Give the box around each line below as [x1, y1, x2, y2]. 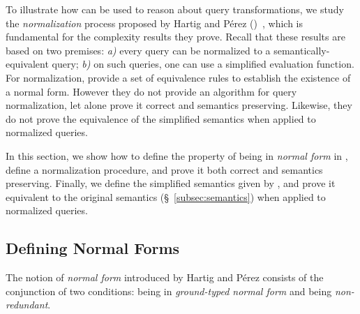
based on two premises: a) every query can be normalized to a [6, 43, 271, 57]
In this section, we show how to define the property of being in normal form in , [6, 148, 348, 163]
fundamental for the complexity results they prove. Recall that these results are [6, 29, 345, 44]
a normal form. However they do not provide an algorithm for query [6, 84, 297, 98]
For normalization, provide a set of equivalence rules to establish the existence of [6, 70, 351, 84]
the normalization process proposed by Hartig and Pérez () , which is [6, 15, 303, 30]
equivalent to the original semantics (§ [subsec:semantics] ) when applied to [6, 189, 326, 204]
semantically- [273, 43, 330, 57]
